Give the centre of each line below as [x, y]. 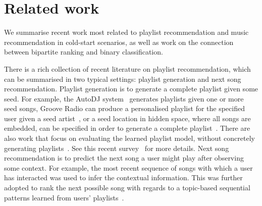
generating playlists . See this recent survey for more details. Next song [117, 148]
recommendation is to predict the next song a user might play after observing [124, 158]
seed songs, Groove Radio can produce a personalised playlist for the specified [124, 108]
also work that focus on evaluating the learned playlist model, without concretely [129, 138]
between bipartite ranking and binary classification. [84, 52]
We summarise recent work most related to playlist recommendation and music [126, 32]
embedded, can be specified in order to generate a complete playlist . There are [127, 128]
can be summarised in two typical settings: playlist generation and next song [123, 79]
